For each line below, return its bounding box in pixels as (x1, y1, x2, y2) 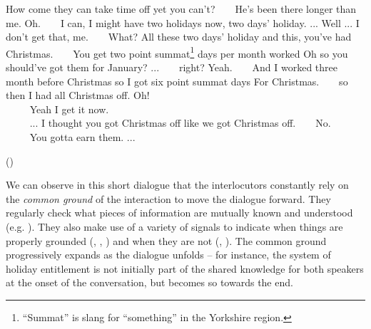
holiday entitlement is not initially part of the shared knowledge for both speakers (6, 261, 364, 276)
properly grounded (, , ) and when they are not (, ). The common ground (6, 233, 327, 248)
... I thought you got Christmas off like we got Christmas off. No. (29, 115, 331, 130)
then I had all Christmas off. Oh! (6, 88, 150, 103)
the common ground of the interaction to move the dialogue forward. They (6, 191, 331, 206)
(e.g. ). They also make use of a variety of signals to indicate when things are (6, 219, 343, 234)
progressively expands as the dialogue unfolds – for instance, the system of (6, 247, 331, 262)
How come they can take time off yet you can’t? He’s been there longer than (6, 1, 357, 16)
